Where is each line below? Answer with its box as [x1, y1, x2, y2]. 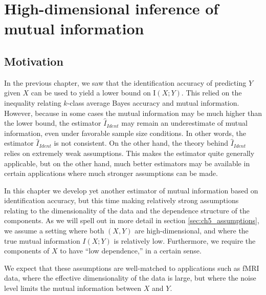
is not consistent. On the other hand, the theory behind [54, 137, 228, 148]
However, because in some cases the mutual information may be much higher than [4, 107, 262, 118]
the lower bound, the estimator [4, 117, 101, 128]
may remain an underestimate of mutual [121, 117, 248, 128]
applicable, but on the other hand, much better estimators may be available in [4, 158, 250, 168]
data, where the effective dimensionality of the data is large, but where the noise [4, 272, 256, 283]
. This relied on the [181, 87, 242, 98]
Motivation [4, 53, 63, 69]
